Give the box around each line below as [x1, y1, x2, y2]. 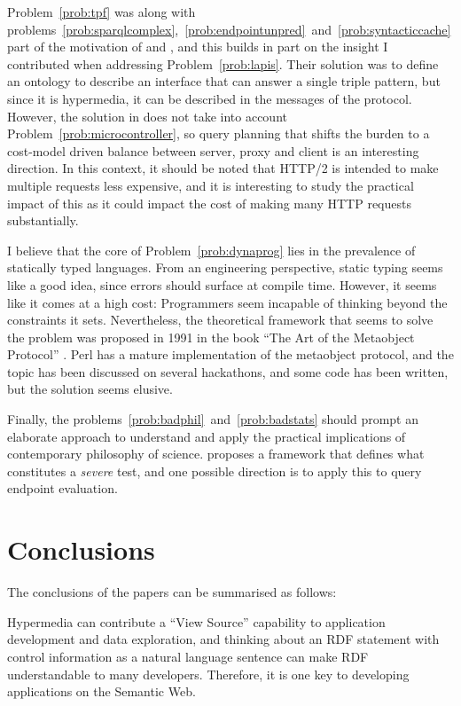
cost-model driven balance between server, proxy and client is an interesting [7, 141, 419, 160]
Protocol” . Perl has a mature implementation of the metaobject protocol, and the [7, 345, 454, 364]
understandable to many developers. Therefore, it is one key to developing [7, 664, 410, 683]
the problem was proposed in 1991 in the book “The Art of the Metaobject [7, 327, 415, 346]
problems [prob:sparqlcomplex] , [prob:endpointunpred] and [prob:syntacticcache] [7, 20, 451, 38]
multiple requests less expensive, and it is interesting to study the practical [7, 176, 414, 194]
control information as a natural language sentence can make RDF [7, 647, 369, 665]
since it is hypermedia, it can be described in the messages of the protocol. [7, 89, 412, 107]
